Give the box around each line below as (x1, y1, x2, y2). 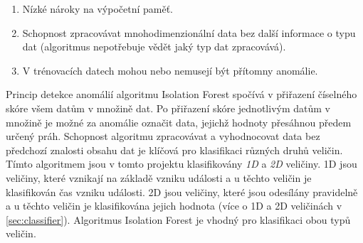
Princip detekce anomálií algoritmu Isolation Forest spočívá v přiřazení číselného (6, 87, 357, 102)
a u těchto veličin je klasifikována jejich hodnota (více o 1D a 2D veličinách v (6, 198, 342, 213)
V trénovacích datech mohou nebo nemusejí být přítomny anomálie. (22, 63, 318, 77)
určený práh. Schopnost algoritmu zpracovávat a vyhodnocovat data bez (6, 129, 320, 144)
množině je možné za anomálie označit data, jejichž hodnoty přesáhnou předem (6, 114, 352, 129)
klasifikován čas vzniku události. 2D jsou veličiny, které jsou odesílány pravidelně (6, 184, 358, 199)
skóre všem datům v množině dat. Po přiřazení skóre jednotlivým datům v (6, 100, 330, 115)
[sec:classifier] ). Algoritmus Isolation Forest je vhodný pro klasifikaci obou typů (6, 212, 351, 227)
